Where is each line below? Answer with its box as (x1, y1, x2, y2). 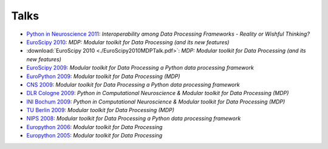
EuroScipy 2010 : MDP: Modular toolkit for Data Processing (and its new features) (26, 38, 230, 45)
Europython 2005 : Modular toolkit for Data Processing (26, 132, 163, 139)
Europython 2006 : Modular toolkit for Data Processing (26, 123, 163, 130)
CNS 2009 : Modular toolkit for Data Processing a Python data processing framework (26, 81, 240, 88)
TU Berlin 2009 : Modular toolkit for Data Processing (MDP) (26, 107, 174, 114)
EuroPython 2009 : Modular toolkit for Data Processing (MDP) (26, 73, 180, 80)
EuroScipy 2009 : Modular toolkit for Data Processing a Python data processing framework (26, 64, 255, 71)
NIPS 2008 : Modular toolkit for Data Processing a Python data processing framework (26, 115, 241, 122)
